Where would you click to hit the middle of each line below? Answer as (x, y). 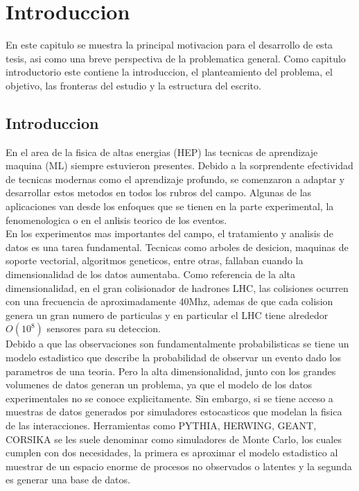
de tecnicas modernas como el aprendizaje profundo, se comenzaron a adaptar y (175, 179)
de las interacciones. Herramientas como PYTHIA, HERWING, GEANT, (161, 425)
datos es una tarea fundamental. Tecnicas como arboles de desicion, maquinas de (177, 247)
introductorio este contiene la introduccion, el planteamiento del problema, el (169, 72)
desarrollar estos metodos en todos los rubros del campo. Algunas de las (159, 192)
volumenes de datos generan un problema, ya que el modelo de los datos (159, 385)
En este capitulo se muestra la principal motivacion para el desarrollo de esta (169, 45)
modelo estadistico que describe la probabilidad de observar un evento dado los (173, 358)
